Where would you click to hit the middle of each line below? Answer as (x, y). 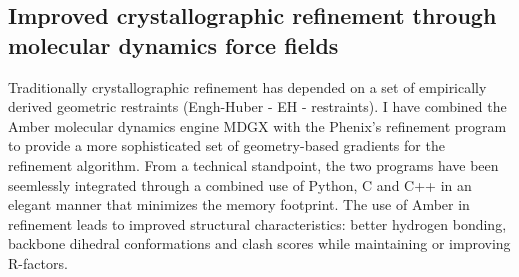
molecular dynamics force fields (173, 44)
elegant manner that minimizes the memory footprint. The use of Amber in (239, 204)
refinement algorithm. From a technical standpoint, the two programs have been (253, 164)
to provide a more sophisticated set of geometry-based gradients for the (226, 145)
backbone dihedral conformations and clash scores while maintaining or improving (259, 243)
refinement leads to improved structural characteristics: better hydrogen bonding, (257, 223)
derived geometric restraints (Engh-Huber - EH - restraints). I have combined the (257, 106)
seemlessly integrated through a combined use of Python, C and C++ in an (240, 184)
